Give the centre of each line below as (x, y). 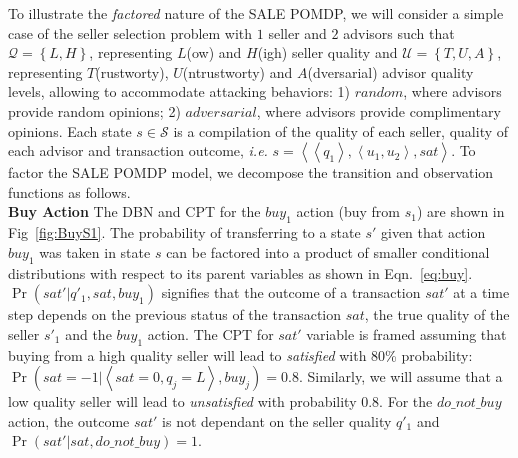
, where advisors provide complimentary (378, 110)
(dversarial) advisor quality (390, 71)
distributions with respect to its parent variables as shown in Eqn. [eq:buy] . (240, 272)
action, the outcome (69, 420)
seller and (297, 32)
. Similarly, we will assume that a (400, 376)
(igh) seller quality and (327, 52)
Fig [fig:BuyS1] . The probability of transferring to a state (184, 232)
